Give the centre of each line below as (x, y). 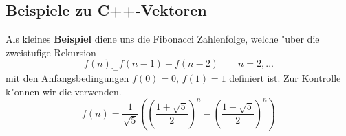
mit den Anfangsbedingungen (67, 78)
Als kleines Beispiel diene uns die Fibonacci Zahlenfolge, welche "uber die (163, 39)
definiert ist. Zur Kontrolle (285, 78)
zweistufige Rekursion (51, 52)
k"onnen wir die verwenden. (64, 91)
